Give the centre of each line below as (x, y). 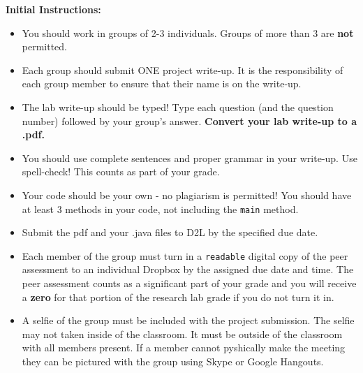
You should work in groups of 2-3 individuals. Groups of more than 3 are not (188, 32)
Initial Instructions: (53, 9)
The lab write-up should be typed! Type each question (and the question (178, 107)
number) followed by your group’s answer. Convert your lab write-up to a (190, 120)
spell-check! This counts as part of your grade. (121, 171)
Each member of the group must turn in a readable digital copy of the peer (185, 255)
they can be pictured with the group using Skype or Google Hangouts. (173, 361)
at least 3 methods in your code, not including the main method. (160, 209)
